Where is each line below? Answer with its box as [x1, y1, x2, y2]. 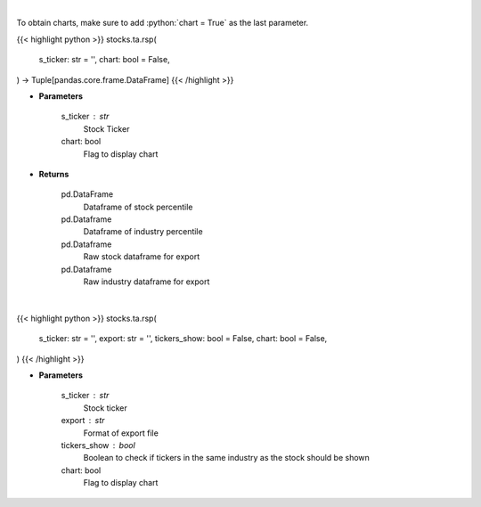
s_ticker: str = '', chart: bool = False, [38, 54, 170, 65]
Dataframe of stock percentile [83, 201, 193, 212]
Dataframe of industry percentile [83, 226, 204, 237]
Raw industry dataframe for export [83, 276, 210, 287]
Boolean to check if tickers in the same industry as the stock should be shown [83, 453, 370, 463]
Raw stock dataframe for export [83, 251, 200, 262]
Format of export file [83, 428, 159, 438]
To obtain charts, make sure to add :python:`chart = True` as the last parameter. [16, 18, 309, 29]
